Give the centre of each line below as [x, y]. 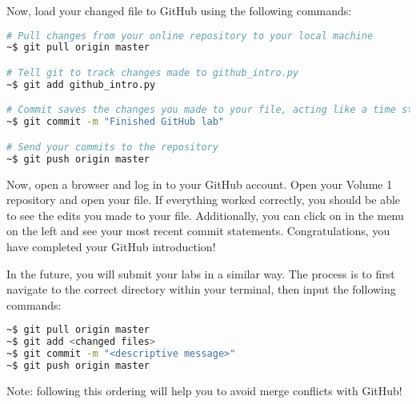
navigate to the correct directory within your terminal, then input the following [201, 289]
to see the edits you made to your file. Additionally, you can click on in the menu [205, 215]
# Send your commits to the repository [112, 147]
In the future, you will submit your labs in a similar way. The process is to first [201, 273]
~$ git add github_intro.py [81, 84]
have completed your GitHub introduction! [111, 246]
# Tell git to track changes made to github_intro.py [153, 73]
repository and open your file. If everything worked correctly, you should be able [204, 200]
